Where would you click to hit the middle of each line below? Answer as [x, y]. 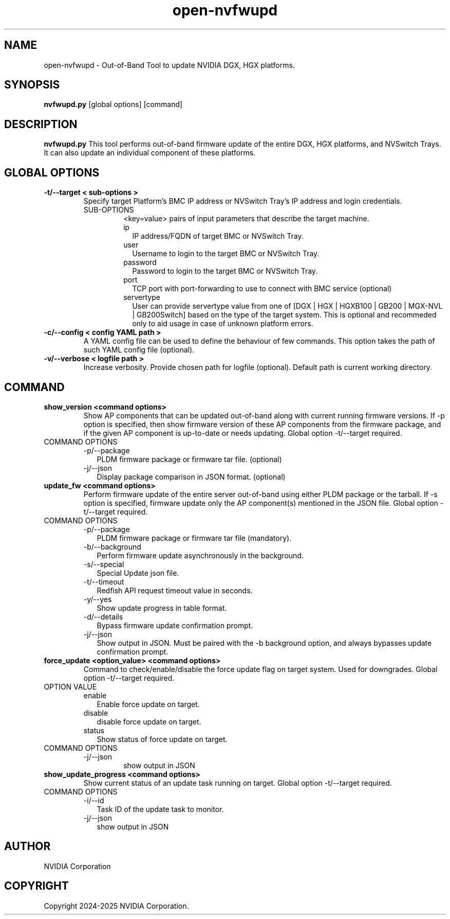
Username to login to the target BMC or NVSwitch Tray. [226, 254]
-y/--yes [98, 599]
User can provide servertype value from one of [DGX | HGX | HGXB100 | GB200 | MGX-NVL [287, 306]
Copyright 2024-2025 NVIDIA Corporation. [116, 906]
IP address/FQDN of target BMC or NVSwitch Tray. [218, 236]
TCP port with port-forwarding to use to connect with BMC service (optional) [262, 289]
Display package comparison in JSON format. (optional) [191, 476]
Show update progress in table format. [162, 608]
